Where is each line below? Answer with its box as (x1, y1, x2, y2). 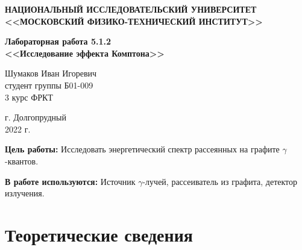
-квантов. (5, 154, 39, 167)
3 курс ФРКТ (5, 90, 53, 103)
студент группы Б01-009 (5, 78, 93, 91)
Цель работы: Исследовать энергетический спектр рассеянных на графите (5, 143, 280, 155)
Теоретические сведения (5, 222, 193, 246)
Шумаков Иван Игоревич (5, 67, 97, 80)
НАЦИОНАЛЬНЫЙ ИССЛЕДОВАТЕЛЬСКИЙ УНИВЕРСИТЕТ (5, 3, 257, 15)
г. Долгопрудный (5, 111, 66, 123)
